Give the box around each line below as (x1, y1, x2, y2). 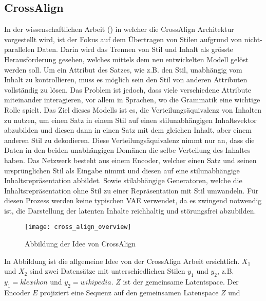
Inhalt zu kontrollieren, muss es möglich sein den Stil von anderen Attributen (4, 74, 248, 85)
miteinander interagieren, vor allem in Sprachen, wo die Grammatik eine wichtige (4, 94, 260, 105)
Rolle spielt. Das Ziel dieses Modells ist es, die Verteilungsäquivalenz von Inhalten (4, 104, 262, 115)
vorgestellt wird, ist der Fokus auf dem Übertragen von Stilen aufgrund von (4, 33, 242, 44)
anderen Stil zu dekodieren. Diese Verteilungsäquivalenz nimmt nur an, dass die (4, 134, 255, 145)
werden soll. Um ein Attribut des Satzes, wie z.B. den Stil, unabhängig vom (4, 64, 242, 75)
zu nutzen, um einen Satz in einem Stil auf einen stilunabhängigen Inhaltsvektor (4, 114, 257, 125)
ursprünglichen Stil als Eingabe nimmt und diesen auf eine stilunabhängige (4, 165, 240, 175)
